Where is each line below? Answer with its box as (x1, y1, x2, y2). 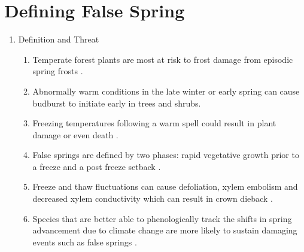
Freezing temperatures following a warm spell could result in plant (32, 117, 276, 129)
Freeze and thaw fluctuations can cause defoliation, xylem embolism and (32, 180, 298, 193)
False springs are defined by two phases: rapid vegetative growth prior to (32, 148, 299, 161)
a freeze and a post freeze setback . (32, 160, 161, 172)
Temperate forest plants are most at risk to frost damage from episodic (32, 53, 293, 65)
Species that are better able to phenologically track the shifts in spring (32, 212, 292, 224)
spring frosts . (32, 65, 83, 77)
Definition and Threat (18, 33, 99, 45)
